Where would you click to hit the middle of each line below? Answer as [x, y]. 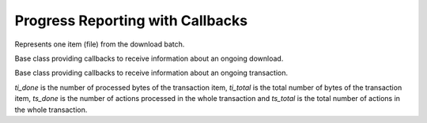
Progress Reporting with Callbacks [131, 20]
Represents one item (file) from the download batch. [100, 44]
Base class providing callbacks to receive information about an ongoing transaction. [151, 73]
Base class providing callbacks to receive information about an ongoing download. [149, 58]
